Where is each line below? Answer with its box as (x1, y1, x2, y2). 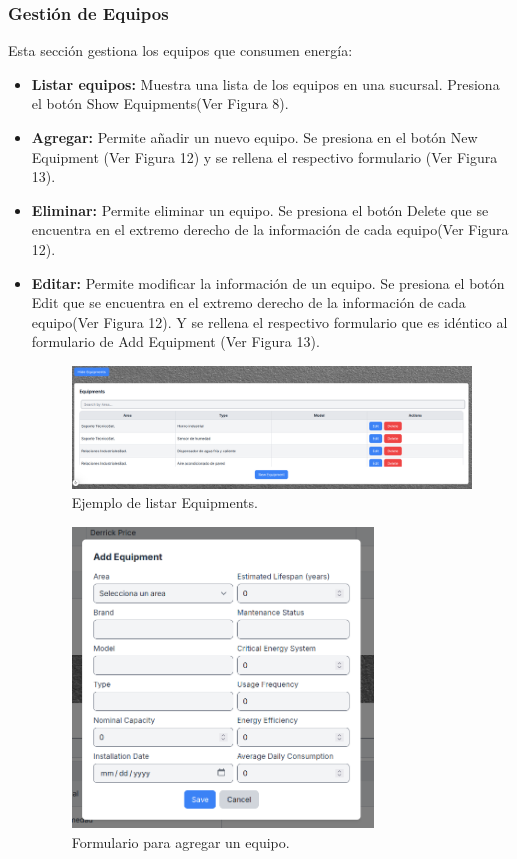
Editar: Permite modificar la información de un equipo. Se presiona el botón (31, 272, 505, 293)
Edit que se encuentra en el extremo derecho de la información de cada (31, 292, 466, 313)
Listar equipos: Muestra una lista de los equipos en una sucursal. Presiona (31, 73, 500, 94)
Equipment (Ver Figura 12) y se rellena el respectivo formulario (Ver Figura (31, 146, 498, 167)
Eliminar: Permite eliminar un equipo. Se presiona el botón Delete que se (31, 199, 489, 220)
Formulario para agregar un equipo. (71, 831, 290, 852)
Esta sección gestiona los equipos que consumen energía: (8, 40, 353, 61)
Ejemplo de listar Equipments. (71, 492, 258, 513)
